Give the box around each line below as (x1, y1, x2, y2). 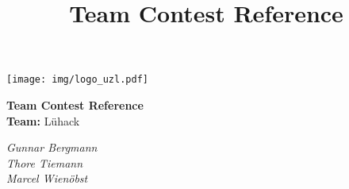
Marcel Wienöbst (6, 170, 88, 187)
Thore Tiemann (6, 154, 83, 171)
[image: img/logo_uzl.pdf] (6, 74, 148, 86)
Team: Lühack (6, 112, 80, 129)
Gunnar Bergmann (6, 139, 98, 156)
